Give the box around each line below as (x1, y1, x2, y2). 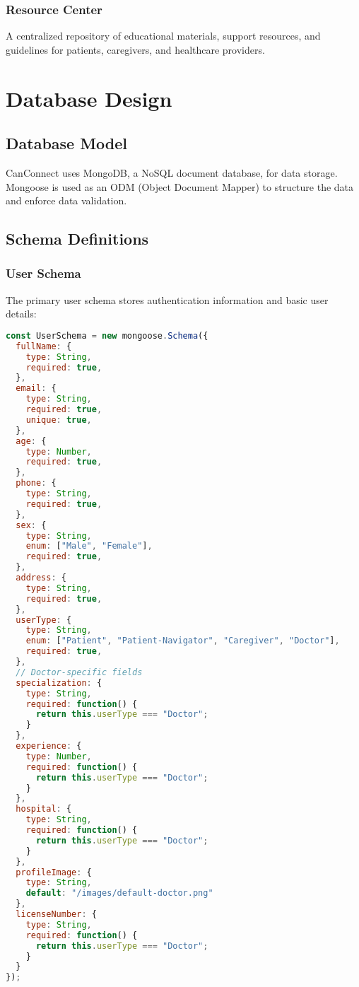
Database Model (6, 132, 128, 154)
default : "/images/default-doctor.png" (25, 888, 213, 899)
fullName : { (16, 341, 72, 351)
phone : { (16, 478, 57, 489)
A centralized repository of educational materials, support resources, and (6, 28, 321, 43)
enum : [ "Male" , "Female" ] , (25, 541, 153, 551)
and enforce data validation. (6, 193, 127, 208)
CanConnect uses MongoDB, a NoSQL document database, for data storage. (6, 165, 338, 180)
